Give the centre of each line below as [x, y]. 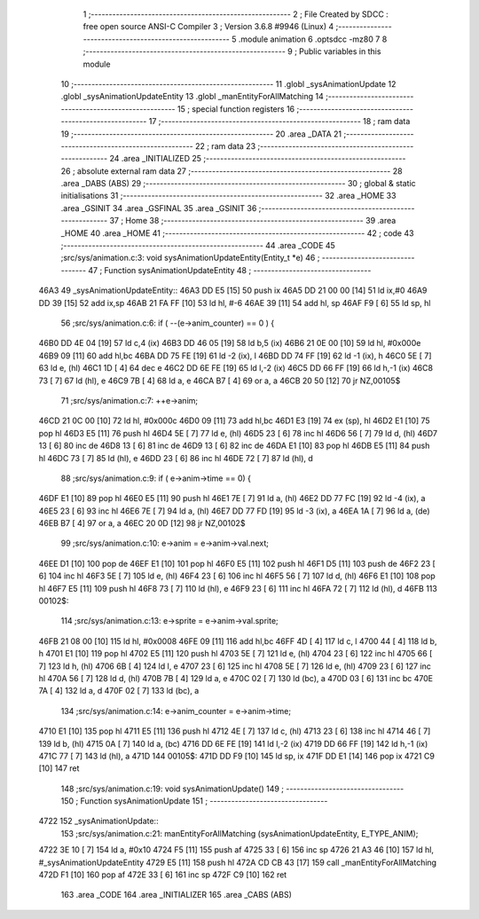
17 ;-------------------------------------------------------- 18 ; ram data [279, 122]
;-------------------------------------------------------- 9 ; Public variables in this [232, 51]
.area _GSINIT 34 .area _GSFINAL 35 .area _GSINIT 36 [159, 208]
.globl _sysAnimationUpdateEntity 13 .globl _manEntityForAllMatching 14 [192, 97]
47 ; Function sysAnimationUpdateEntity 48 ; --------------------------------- [230, 270]
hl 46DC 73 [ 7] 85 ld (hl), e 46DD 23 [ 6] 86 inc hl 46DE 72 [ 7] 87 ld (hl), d [176, 458]
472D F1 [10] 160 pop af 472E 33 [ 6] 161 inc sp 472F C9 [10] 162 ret [163, 875]
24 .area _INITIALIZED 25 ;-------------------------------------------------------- [258, 159]
